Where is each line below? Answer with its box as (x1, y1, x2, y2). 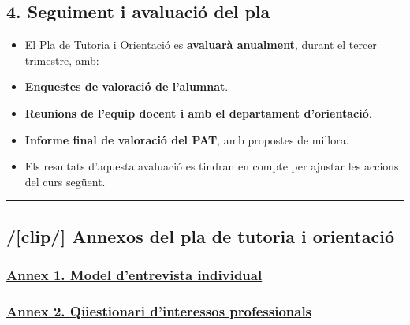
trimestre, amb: (24, 51, 99, 68)
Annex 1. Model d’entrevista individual (6, 265, 263, 285)
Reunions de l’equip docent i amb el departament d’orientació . (24, 104, 372, 121)
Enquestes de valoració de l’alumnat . (24, 78, 229, 95)
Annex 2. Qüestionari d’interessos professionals (6, 301, 312, 320)
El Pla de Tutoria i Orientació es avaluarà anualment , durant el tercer (24, 36, 377, 53)
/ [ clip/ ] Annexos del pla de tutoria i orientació (6, 223, 394, 248)
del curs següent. (24, 173, 106, 189)
